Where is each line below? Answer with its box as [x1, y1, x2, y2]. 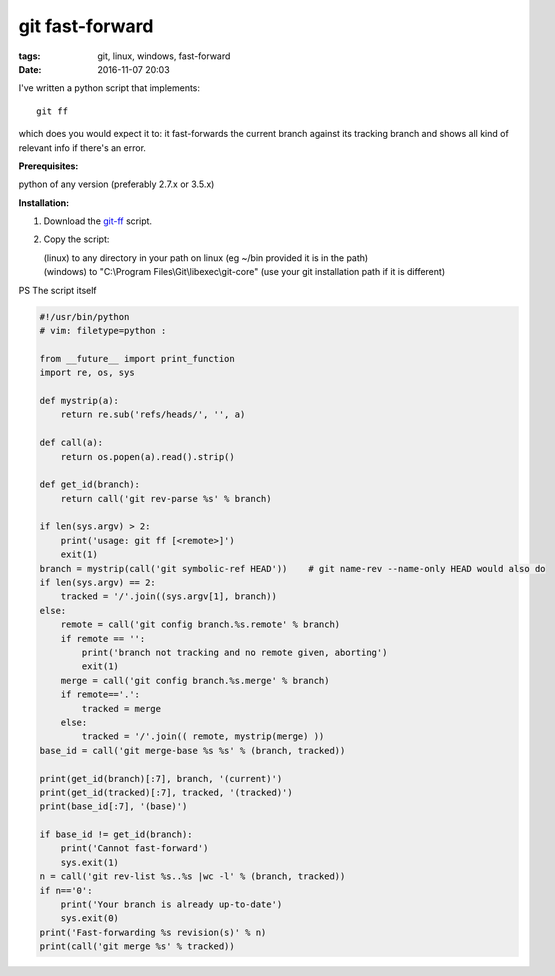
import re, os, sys [39, 367, 135, 379]
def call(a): [39, 437, 104, 449]
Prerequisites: [18, 160, 79, 172]
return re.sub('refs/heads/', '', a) [60, 409, 246, 420]
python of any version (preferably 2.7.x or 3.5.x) [18, 178, 215, 190]
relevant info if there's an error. [18, 141, 147, 154]
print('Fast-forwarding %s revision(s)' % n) [39, 926, 267, 938]
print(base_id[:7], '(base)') [39, 801, 188, 812]
